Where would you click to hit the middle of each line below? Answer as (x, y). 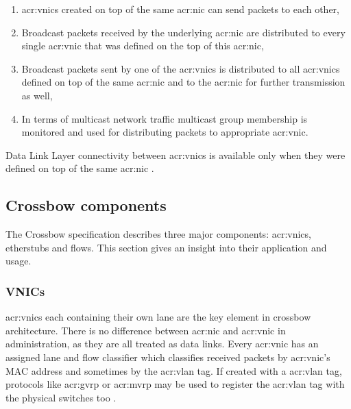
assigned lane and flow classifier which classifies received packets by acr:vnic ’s (168, 357)
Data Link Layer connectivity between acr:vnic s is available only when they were (175, 154)
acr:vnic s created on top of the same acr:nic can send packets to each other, (180, 9)
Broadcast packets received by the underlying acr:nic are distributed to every (183, 32)
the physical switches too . (61, 397)
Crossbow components (86, 205)
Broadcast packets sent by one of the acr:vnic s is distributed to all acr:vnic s (181, 68)
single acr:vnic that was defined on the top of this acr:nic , (143, 46)
